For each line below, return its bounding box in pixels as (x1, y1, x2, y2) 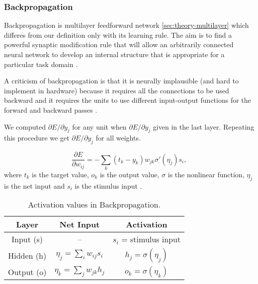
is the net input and (4, 180, 65, 191)
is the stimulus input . (75, 180, 142, 191)
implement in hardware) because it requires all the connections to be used (4, 85, 229, 95)
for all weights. (95, 133, 141, 143)
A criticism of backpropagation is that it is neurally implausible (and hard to (4, 75, 239, 86)
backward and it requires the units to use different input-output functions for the (4, 95, 251, 105)
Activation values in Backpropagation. (28, 199, 161, 211)
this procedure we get (4, 133, 70, 143)
